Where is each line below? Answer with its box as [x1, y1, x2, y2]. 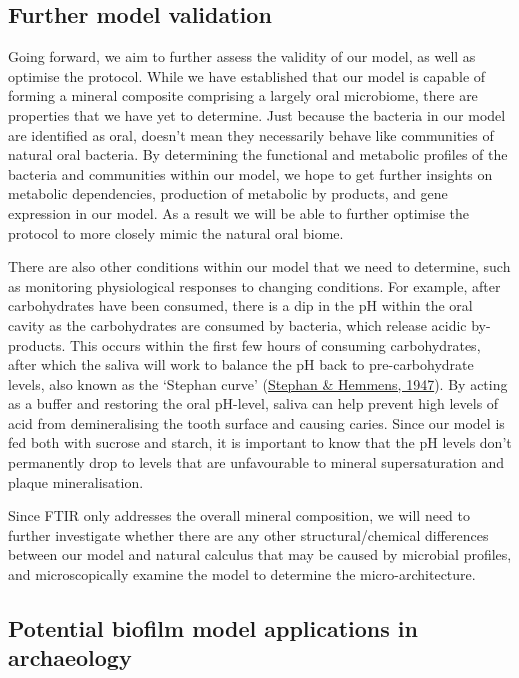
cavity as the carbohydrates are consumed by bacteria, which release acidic [8, 314, 467, 335]
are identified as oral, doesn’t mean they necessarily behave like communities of [8, 124, 494, 145]
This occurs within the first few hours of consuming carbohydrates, [69, 334, 481, 355]
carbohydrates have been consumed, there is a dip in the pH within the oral [8, 295, 473, 316]
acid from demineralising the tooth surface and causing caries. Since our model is [8, 412, 505, 433]
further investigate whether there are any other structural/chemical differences [8, 524, 489, 545]
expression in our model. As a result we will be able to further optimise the [8, 202, 470, 223]
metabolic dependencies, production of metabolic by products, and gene [8, 183, 448, 204]
